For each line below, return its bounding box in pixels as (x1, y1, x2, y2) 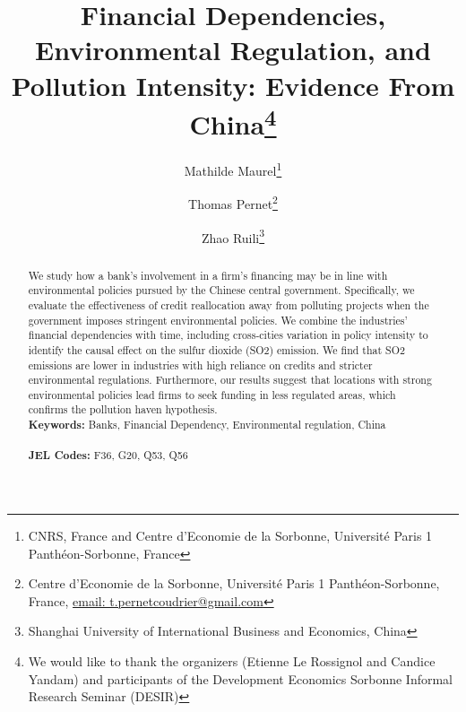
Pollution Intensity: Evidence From (11, 66, 455, 103)
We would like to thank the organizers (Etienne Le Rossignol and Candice (28, 652, 436, 671)
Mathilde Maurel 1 (184, 159, 282, 179)
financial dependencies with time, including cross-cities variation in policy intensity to (28, 327, 428, 343)
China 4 (189, 101, 277, 143)
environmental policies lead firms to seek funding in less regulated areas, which (28, 386, 396, 402)
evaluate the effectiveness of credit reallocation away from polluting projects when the (28, 297, 429, 312)
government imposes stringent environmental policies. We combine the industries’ (28, 312, 408, 327)
